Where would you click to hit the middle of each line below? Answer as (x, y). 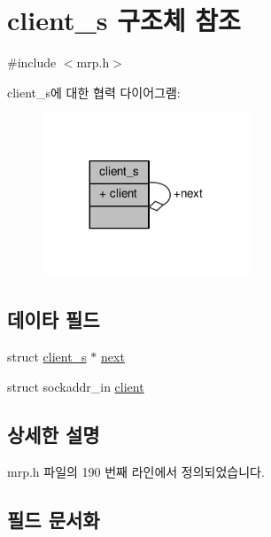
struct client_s (47, 357)
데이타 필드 (54, 319)
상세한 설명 (54, 434)
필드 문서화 (54, 519)
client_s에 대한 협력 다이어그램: (94, 92)
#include (32, 62)
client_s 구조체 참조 (124, 20)
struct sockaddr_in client (76, 386)
